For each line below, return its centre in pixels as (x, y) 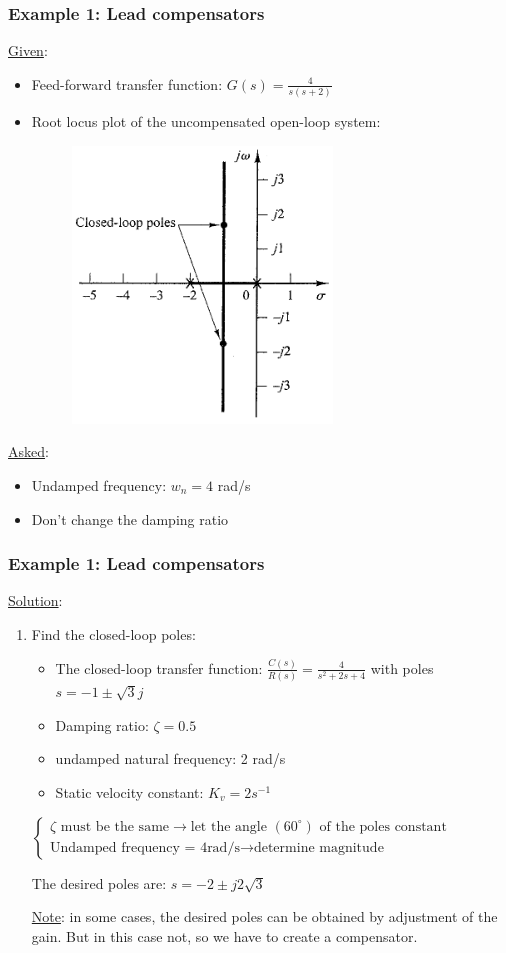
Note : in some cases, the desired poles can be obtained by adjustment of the (264, 916)
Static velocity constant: (129, 791)
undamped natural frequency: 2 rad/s (170, 758)
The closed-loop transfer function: (159, 667)
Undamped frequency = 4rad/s (145, 848)
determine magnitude (318, 848)
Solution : (35, 600)
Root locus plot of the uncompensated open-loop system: (206, 121)
